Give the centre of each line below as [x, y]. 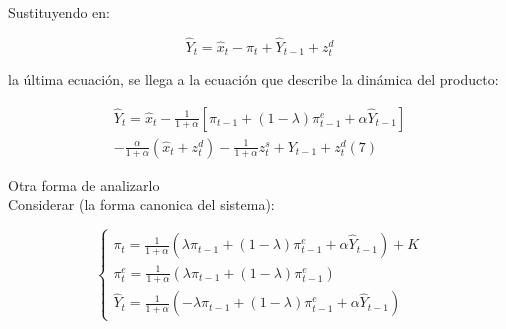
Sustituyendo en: [59, 12]
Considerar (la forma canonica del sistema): [141, 204]
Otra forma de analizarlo [84, 184]
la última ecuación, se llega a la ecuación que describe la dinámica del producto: [253, 78]
